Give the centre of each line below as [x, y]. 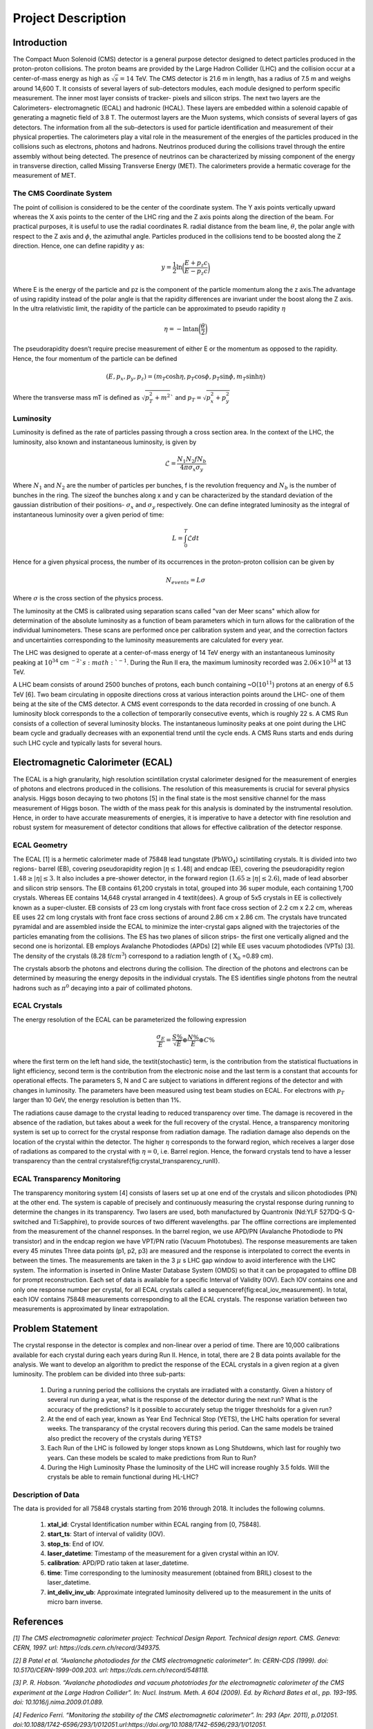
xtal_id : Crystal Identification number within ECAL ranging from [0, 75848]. [154, 1524]
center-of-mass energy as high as [61, 78]
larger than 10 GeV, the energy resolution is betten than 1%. [97, 1100]
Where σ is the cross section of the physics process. [88, 598]
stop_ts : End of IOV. [76, 1544]
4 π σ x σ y [192, 468]
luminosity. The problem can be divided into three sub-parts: [99, 1374]
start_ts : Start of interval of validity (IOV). [106, 1534]
